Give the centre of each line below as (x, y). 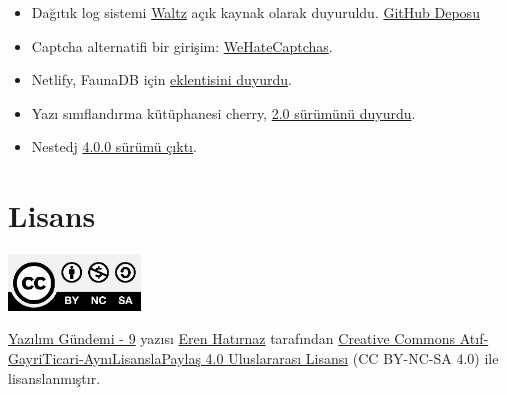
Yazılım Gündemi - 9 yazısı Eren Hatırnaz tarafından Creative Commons (232, 338)
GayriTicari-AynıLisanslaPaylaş (104, 357)
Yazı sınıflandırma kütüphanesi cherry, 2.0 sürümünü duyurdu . (223, 112)
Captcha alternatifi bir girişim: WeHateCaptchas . (182, 45)
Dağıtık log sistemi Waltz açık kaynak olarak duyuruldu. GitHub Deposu (255, 12)
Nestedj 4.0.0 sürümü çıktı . (114, 146)
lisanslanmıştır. (54, 377)
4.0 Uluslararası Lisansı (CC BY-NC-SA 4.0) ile (352, 357)
